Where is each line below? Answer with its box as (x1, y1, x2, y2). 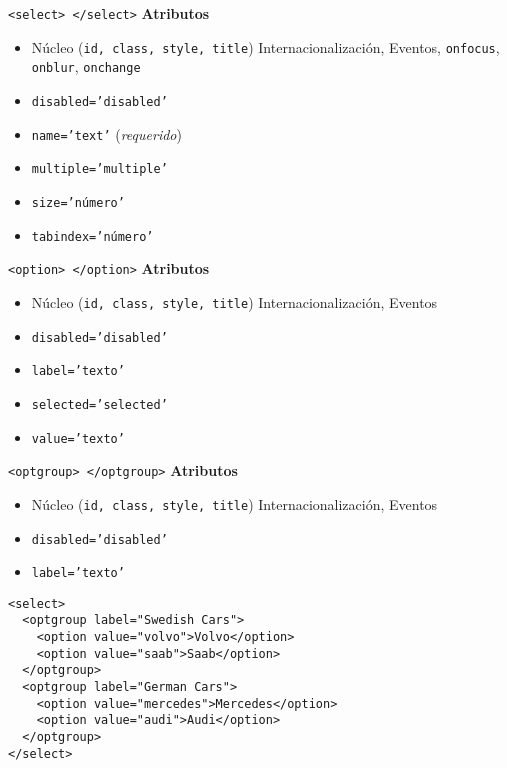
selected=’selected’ (31, 397, 168, 412)
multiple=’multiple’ (31, 162, 168, 177)
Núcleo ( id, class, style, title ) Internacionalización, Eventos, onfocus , (31, 36, 500, 57)
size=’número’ (31, 195, 125, 210)
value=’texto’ (31, 431, 125, 446)
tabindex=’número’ (31, 229, 154, 244)
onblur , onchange (31, 56, 141, 77)
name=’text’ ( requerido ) (31, 123, 182, 144)
